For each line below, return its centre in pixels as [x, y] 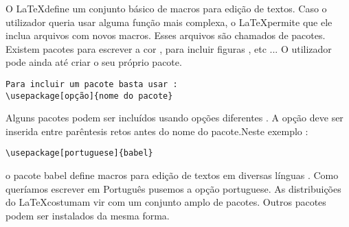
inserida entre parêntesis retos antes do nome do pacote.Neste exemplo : [157, 131]
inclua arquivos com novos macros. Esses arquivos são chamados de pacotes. [166, 35]
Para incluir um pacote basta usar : [92, 84]
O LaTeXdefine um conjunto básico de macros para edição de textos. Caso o [166, 8]
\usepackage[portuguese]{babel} [79, 153]
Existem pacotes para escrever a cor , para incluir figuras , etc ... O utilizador [169, 48]
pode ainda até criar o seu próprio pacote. [94, 62]
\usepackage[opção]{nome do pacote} [89, 96]
